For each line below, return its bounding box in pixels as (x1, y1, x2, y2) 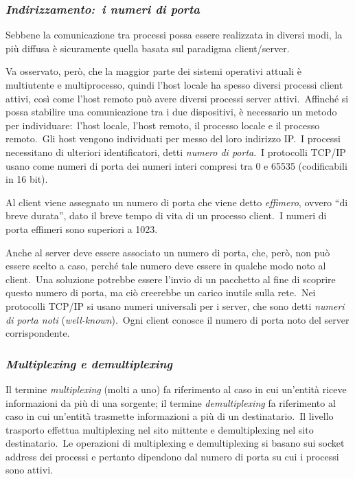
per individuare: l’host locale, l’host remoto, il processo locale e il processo (5, 118, 320, 132)
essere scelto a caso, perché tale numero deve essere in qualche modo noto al (5, 258, 326, 273)
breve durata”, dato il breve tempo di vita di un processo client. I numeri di (5, 208, 327, 223)
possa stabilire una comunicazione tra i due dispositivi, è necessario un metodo (5, 104, 337, 119)
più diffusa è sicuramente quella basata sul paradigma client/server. (5, 41, 290, 55)
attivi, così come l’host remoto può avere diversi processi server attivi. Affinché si (5, 91, 349, 105)
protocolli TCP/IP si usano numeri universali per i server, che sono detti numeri (5, 298, 345, 313)
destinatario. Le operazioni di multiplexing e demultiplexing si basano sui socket (5, 436, 345, 450)
